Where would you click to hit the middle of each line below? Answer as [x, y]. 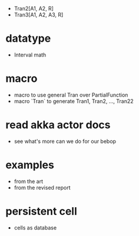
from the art [29, 181]
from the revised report [42, 187]
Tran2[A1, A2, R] [34, 9]
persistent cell [41, 211]
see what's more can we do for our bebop [65, 141]
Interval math [30, 55]
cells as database [35, 227]
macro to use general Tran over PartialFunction [71, 95]
